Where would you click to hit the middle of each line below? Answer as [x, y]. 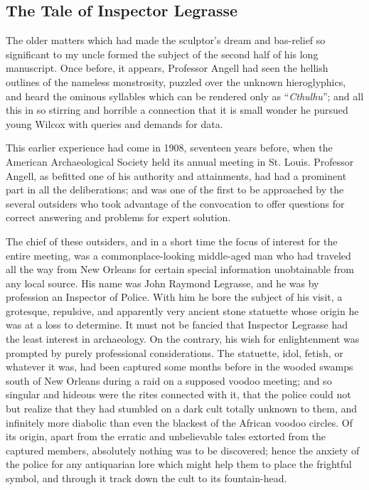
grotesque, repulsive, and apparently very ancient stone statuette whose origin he [182, 310]
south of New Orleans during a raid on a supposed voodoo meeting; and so [169, 380]
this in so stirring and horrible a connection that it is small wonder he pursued [177, 110]
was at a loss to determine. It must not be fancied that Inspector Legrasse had [177, 325]
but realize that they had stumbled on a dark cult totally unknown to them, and [182, 409]
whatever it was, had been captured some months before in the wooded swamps [180, 367]
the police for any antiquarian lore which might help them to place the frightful [179, 464]
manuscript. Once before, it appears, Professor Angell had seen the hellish [167, 68]
